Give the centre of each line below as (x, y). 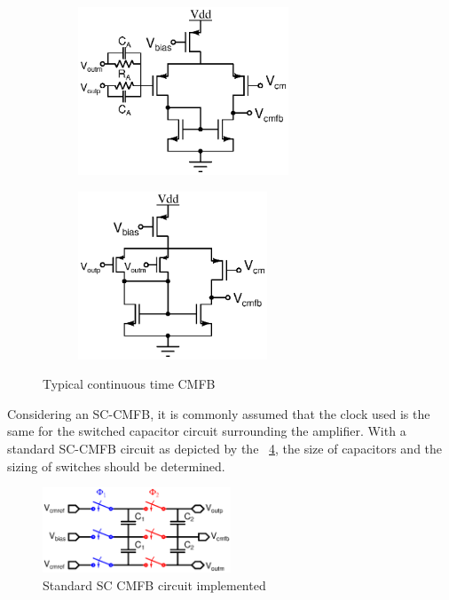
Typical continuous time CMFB (129, 384)
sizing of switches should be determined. (116, 466)
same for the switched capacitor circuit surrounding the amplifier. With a (207, 431)
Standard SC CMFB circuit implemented (154, 584)
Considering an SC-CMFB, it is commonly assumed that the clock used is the (219, 413)
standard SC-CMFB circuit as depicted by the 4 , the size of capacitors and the (225, 448)
